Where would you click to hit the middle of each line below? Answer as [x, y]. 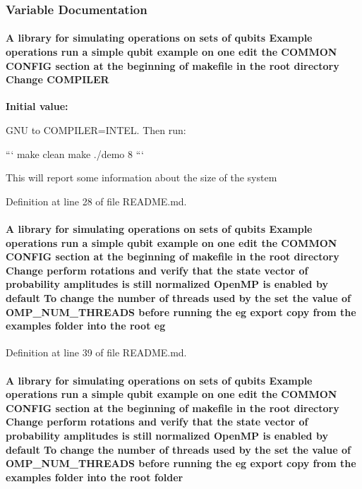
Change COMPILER [58, 79]
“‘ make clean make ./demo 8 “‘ [75, 153]
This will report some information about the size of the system [141, 177]
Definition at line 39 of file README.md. [96, 352]
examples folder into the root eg [86, 326]
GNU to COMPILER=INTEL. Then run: [96, 130]
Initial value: [37, 106]
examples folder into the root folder [95, 477]
